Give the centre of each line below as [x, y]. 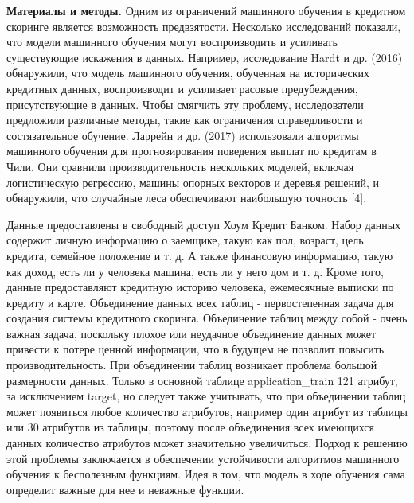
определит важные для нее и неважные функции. [125, 489]
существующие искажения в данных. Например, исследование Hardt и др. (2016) [205, 57]
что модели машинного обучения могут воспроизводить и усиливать [172, 42]
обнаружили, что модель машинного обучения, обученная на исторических [188, 73]
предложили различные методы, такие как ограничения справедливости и [185, 120]
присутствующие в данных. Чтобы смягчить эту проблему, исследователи [185, 104]
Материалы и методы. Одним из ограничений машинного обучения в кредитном [206, 10]
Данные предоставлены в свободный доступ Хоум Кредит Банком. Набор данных [204, 224]
